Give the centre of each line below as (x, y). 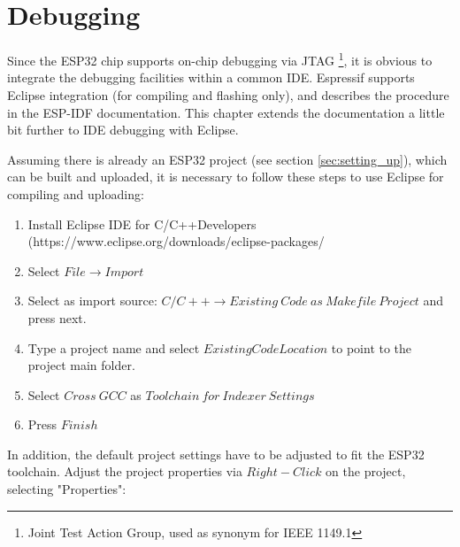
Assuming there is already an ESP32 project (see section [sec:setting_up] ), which (227, 159)
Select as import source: (92, 300)
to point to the (372, 347)
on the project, (366, 471)
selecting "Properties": (67, 489)
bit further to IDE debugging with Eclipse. (123, 130)
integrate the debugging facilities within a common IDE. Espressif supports (211, 77)
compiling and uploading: (76, 193)
